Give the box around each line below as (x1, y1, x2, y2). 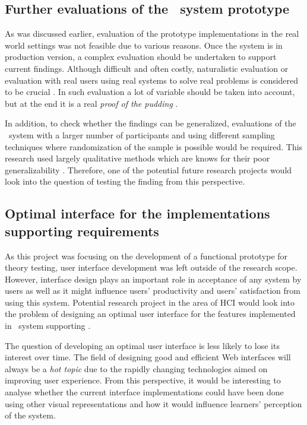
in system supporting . (5, 319, 91, 332)
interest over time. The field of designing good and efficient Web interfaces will (5, 351, 291, 363)
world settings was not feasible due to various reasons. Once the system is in (5, 39, 283, 51)
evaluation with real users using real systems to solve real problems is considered (5, 74, 299, 86)
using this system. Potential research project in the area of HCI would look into (5, 296, 295, 308)
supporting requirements (5, 221, 159, 240)
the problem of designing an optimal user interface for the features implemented (5, 307, 296, 320)
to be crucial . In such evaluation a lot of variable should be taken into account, (5, 85, 295, 98)
